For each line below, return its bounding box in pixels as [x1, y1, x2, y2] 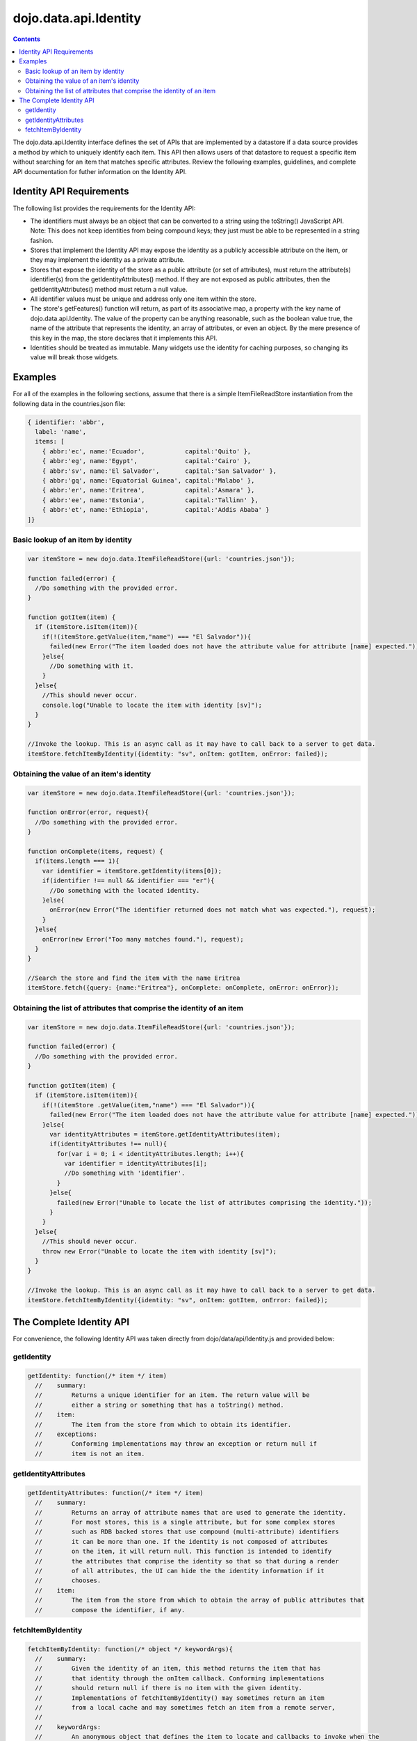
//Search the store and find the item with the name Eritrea [27, 974, 240, 982]
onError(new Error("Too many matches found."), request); [42, 935, 244, 943]
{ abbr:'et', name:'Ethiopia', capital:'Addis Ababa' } [42, 506, 270, 514]
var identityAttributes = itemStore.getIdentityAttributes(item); [49, 1130, 281, 1138]
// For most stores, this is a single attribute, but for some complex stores [35, 1518, 336, 1527]
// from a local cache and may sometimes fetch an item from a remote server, [35, 1703, 336, 1712]
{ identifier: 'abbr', [27, 418, 105, 426]
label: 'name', [35, 428, 87, 436]
